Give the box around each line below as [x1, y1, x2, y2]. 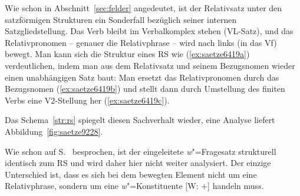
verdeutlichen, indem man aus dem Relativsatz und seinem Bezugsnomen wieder [5, 59, 295, 71]
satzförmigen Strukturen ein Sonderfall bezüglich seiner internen [5, 13, 237, 25]
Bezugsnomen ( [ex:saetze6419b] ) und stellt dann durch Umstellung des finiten [5, 82, 285, 95]
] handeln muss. [207, 180, 264, 192]
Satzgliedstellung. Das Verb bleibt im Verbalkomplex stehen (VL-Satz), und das [5, 25, 294, 37]
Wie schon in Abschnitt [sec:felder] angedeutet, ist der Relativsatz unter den [5, 2, 282, 14]
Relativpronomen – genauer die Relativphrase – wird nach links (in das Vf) [5, 36, 277, 48]
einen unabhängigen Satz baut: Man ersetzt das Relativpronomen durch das [5, 71, 279, 83]
